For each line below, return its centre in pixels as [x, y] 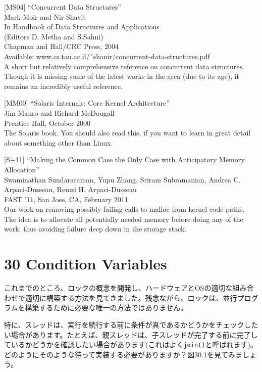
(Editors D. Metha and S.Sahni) [54, 36]
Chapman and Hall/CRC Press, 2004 [61, 46]
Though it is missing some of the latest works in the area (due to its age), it [122, 76]
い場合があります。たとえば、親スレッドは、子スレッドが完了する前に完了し [131, 334]
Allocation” [22, 169]
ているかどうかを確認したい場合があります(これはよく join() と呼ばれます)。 [131, 344]
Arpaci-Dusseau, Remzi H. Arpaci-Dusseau [70, 189]
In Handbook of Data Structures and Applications [82, 27]
